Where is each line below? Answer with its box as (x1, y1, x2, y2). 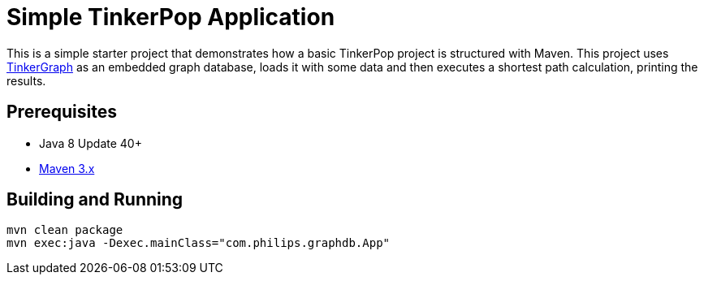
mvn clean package (6, 223, 123, 237)
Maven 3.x (39, 161, 95, 175)
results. (6, 73, 46, 88)
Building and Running (6, 189, 184, 210)
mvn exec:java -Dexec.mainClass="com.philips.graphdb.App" (6, 236, 391, 250)
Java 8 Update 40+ (39, 136, 142, 150)
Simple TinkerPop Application (6, 3, 335, 31)
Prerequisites (6, 102, 117, 123)
